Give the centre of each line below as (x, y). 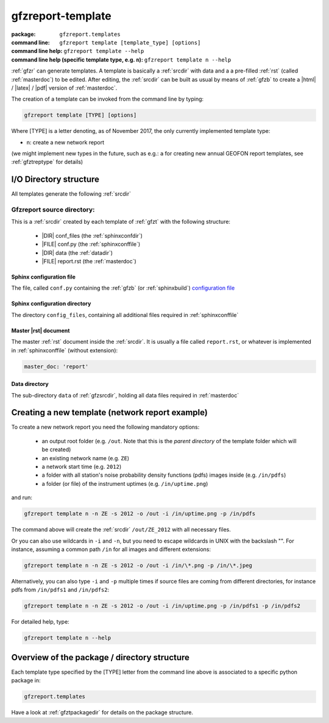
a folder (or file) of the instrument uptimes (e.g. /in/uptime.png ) (125, 483)
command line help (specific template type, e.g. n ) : (77, 59)
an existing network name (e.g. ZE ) (86, 458)
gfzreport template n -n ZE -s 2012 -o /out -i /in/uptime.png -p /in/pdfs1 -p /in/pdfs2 (162, 606)
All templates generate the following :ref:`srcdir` (71, 194)
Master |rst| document (41, 330)
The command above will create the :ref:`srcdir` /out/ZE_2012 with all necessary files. (121, 530)
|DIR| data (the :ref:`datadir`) (77, 252)
